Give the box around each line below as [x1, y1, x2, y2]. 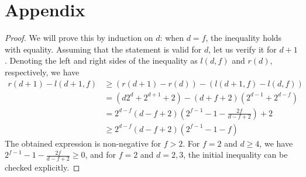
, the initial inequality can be [183, 148, 288, 161]
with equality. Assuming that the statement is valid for [5, 43, 202, 55]
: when [160, 32, 184, 44]
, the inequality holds [205, 32, 282, 44]
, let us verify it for [208, 43, 277, 55]
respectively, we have [5, 65, 80, 78]
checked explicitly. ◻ [5, 161, 80, 173]
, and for [85, 148, 116, 161]
